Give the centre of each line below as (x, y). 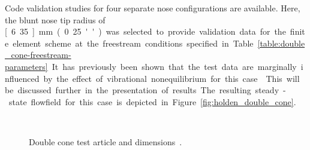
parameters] (26, 66)
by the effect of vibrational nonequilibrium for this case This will (171, 78)
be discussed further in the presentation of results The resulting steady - (145, 90)
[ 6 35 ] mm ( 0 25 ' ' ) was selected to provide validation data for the (145, 31)
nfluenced (22, 78)
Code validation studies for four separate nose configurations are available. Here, (153, 8)
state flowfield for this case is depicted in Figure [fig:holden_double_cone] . (152, 101)
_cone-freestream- (38, 55)
